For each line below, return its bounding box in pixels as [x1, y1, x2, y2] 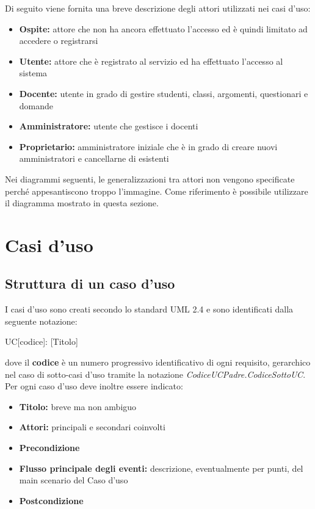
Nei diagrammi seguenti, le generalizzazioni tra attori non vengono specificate [5, 172, 295, 185]
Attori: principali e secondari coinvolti [19, 421, 165, 433]
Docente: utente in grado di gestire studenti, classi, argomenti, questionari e [19, 87, 308, 99]
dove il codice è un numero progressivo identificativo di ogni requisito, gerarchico [5, 356, 311, 369]
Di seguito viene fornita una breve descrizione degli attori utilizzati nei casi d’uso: [5, 2, 311, 14]
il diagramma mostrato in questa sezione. [5, 197, 159, 209]
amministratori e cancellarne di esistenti [19, 152, 169, 165]
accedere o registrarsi [19, 34, 98, 47]
